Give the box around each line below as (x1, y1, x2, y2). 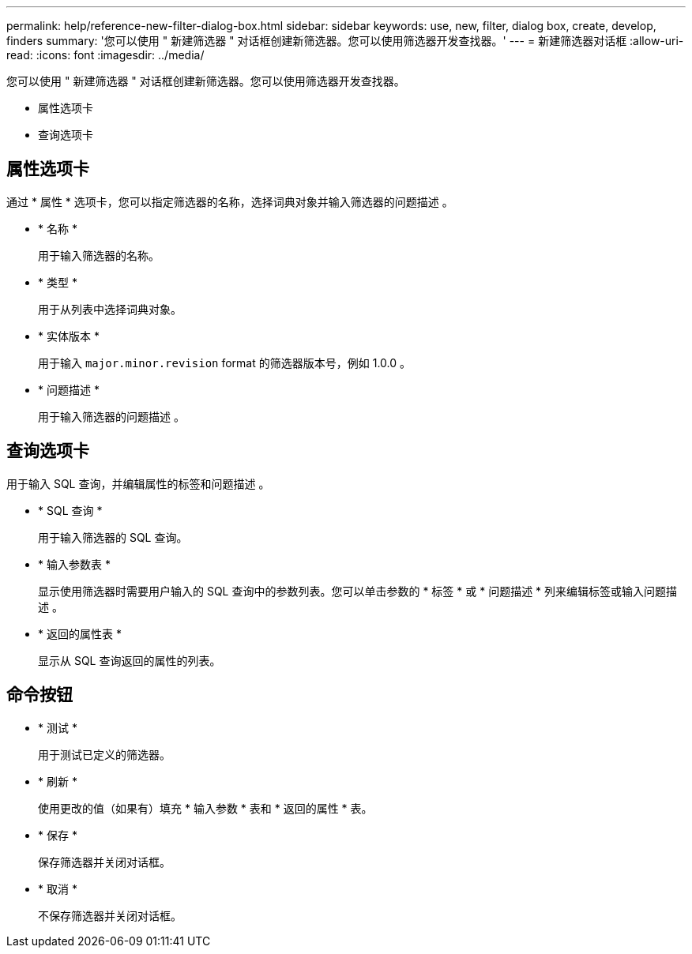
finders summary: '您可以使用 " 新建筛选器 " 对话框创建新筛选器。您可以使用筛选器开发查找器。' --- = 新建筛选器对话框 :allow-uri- (6, 34, 684, 47)
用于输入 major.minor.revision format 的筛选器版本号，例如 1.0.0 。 (38, 355, 411, 370)
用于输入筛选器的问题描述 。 (38, 409, 185, 423)
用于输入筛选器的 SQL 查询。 (38, 530, 188, 544)
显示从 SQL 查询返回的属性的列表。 (38, 653, 221, 667)
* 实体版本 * (38, 329, 100, 343)
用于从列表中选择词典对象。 (38, 302, 182, 316)
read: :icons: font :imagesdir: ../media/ (6, 48, 205, 62)
